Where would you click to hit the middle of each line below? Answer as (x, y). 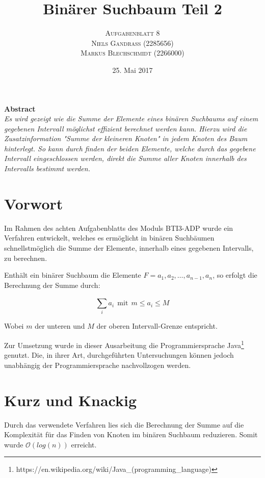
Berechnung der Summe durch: (52, 285)
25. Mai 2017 (132, 70)
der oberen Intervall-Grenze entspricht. (157, 326)
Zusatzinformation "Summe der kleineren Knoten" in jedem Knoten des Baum (126, 138)
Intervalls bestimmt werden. (47, 168)
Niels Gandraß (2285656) (132, 43)
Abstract (20, 108)
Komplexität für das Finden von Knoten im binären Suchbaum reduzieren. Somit (131, 434)
